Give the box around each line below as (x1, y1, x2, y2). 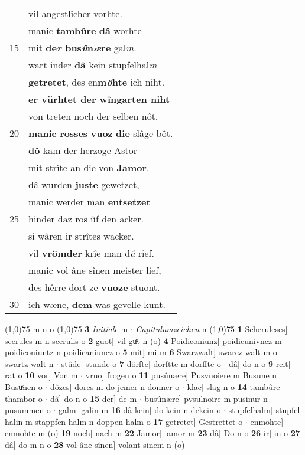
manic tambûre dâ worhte (28, 24, 142, 37)
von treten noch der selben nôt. (28, 109, 158, 123)
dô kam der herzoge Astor (28, 143, 138, 157)
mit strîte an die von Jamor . (28, 161, 150, 174)
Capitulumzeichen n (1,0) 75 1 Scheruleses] (135, 323, 288, 335)
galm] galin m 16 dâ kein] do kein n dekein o (59, 404, 221, 416)
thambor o (5, 392, 43, 404)
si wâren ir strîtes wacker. (28, 229, 134, 243)
